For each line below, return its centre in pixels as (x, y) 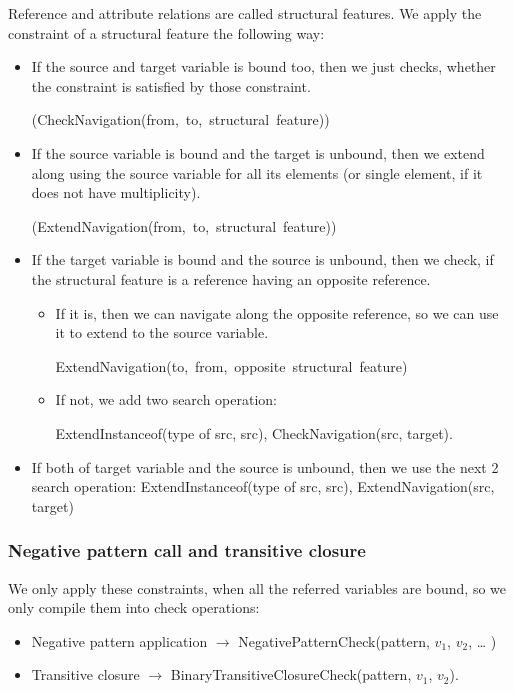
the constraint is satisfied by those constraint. (171, 85)
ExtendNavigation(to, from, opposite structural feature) (231, 365)
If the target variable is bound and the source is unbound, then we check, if (262, 259)
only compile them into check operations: (134, 607)
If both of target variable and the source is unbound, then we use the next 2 (265, 466)
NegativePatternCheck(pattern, (334, 640)
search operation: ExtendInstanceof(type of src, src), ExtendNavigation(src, (263, 486)
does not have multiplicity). (116, 192)
